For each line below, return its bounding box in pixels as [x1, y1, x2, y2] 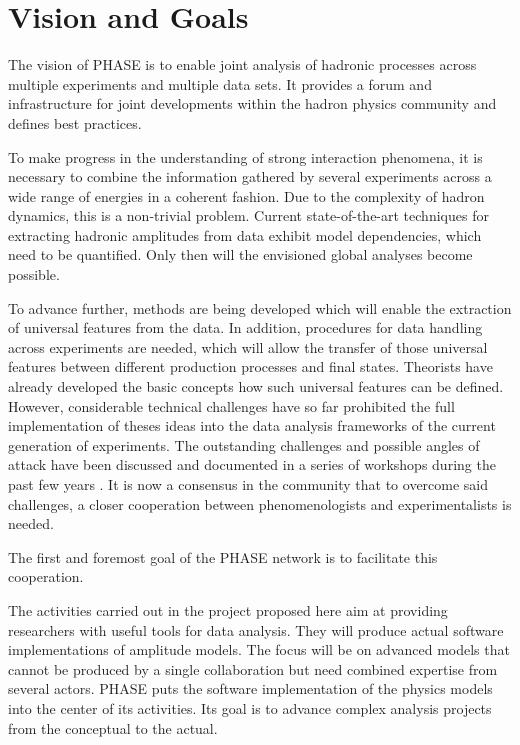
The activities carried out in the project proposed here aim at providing [8, 599, 448, 620]
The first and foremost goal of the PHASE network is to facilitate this [8, 546, 438, 567]
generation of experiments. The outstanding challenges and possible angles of [8, 434, 480, 455]
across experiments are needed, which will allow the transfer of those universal [8, 336, 488, 357]
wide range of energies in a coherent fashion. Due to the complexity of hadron [8, 185, 485, 206]
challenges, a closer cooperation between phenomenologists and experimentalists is [8, 493, 512, 514]
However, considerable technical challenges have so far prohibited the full [8, 395, 455, 416]
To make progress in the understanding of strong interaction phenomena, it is [8, 146, 483, 167]
